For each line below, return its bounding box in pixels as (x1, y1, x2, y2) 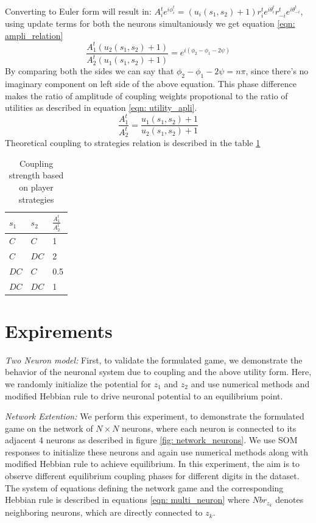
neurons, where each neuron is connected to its (122, 421, 297, 434)
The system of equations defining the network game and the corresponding (5, 481, 284, 494)
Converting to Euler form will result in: (5, 5, 152, 18)
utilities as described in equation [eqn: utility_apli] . (5, 101, 197, 114)
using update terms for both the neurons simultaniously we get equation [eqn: (5, 17, 295, 30)
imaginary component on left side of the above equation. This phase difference (5, 77, 297, 90)
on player (19, 180, 54, 193)
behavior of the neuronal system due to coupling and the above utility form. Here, (5, 365, 312, 378)
